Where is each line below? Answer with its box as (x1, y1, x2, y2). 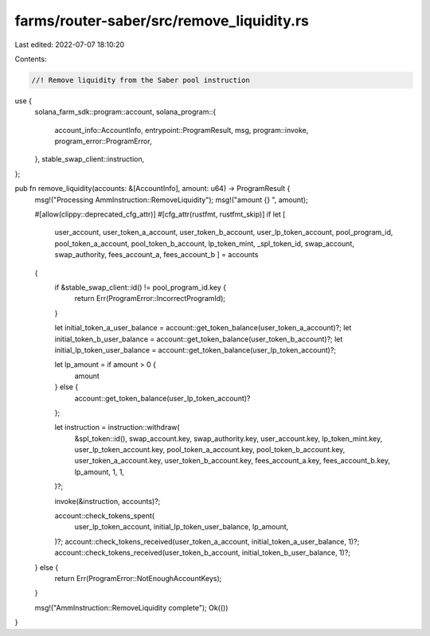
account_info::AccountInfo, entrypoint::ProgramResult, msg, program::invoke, (54, 125, 309, 135)
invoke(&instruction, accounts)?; (54, 496, 161, 505)
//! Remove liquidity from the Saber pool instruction (31, 76, 250, 84)
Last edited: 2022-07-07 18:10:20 (14, 40, 125, 49)
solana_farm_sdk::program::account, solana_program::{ (34, 107, 217, 117)
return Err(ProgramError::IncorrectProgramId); (74, 294, 226, 303)
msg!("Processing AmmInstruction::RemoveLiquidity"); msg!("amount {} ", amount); (34, 195, 308, 205)
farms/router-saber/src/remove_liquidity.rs (14, 12, 310, 29)
